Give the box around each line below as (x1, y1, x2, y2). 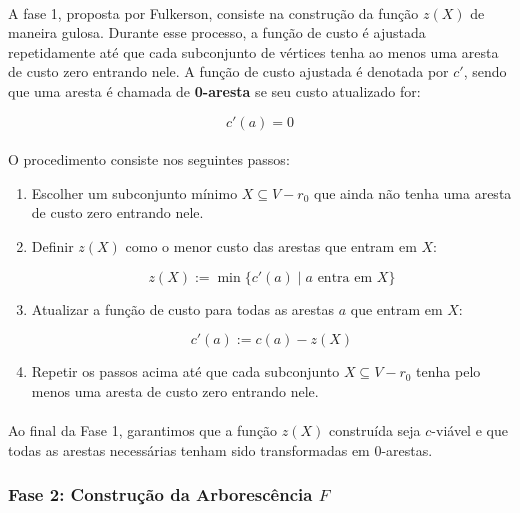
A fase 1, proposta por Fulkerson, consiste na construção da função (8, 2, 419, 23)
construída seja (329, 419, 421, 440)
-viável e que (431, 419, 508, 440)
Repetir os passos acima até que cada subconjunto (31, 361, 340, 382)
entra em (317, 270, 373, 285)
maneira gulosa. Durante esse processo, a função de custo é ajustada (8, 22, 426, 43)
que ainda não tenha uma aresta (314, 182, 512, 203)
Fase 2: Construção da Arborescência (8, 482, 313, 507)
